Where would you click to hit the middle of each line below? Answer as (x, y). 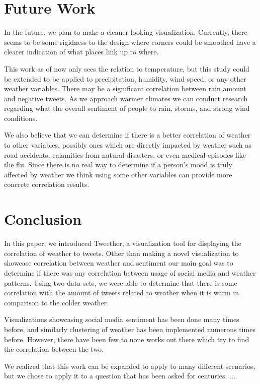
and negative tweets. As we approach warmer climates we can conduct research (126, 98)
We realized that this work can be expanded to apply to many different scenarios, (130, 366)
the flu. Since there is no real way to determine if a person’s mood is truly (118, 165)
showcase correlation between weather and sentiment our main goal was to (119, 263)
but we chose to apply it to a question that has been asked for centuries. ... (120, 376)
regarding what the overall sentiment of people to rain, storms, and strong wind (127, 108)
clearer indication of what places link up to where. (81, 52)
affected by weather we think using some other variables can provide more (118, 174)
